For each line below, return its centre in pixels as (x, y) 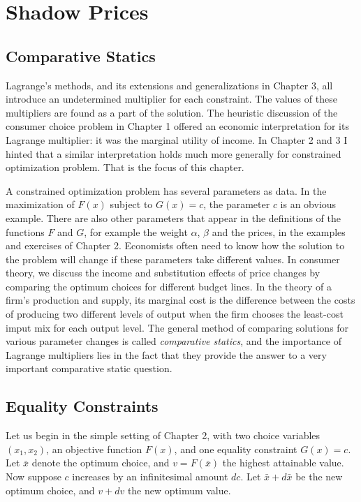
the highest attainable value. (283, 463)
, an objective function (94, 449)
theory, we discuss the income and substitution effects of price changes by (163, 273)
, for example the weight (136, 231)
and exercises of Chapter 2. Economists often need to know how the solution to (175, 245)
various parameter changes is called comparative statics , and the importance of (174, 341)
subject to (131, 204)
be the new (319, 477)
